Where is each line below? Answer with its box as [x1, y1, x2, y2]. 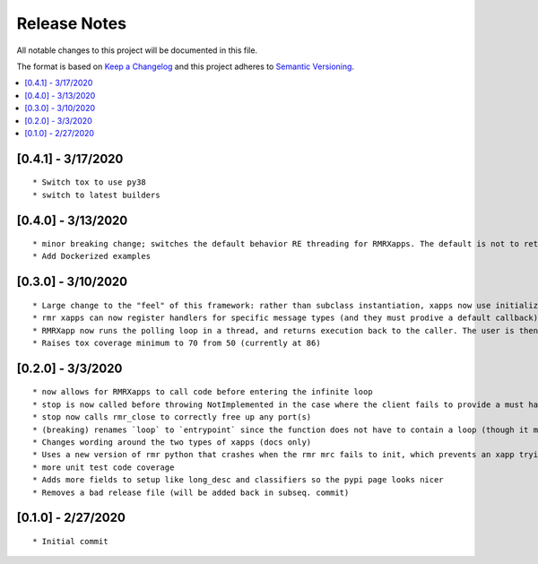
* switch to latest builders [32, 189, 161, 200]
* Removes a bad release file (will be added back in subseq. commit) [32, 487, 350, 498]
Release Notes [16, 13, 127, 33]
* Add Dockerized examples [32, 251, 152, 262]
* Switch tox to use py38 [32, 178, 147, 187]
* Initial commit [32, 536, 108, 546]
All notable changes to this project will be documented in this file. [16, 45, 258, 56]
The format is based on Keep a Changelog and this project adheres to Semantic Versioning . [16, 61, 354, 72]
